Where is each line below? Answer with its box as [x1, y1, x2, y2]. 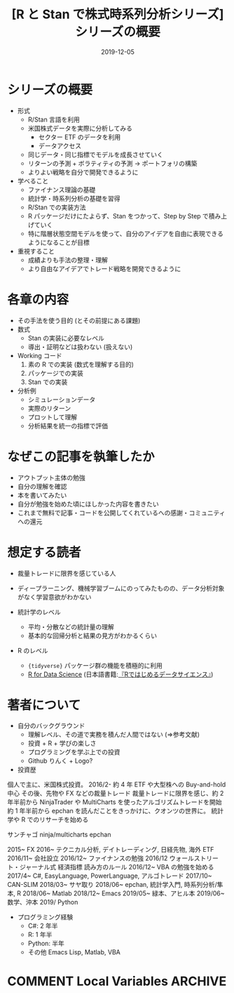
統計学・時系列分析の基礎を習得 [27, 194, 121, 202]
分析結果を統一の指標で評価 [27, 421, 109, 430]
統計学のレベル [17, 607, 61, 616]
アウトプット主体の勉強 [17, 473, 85, 482]
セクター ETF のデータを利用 [38, 133, 121, 141]
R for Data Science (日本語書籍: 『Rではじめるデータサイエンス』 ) [27, 670, 214, 678]
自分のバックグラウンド [17, 721, 85, 730]
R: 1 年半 [27, 930, 53, 939]
